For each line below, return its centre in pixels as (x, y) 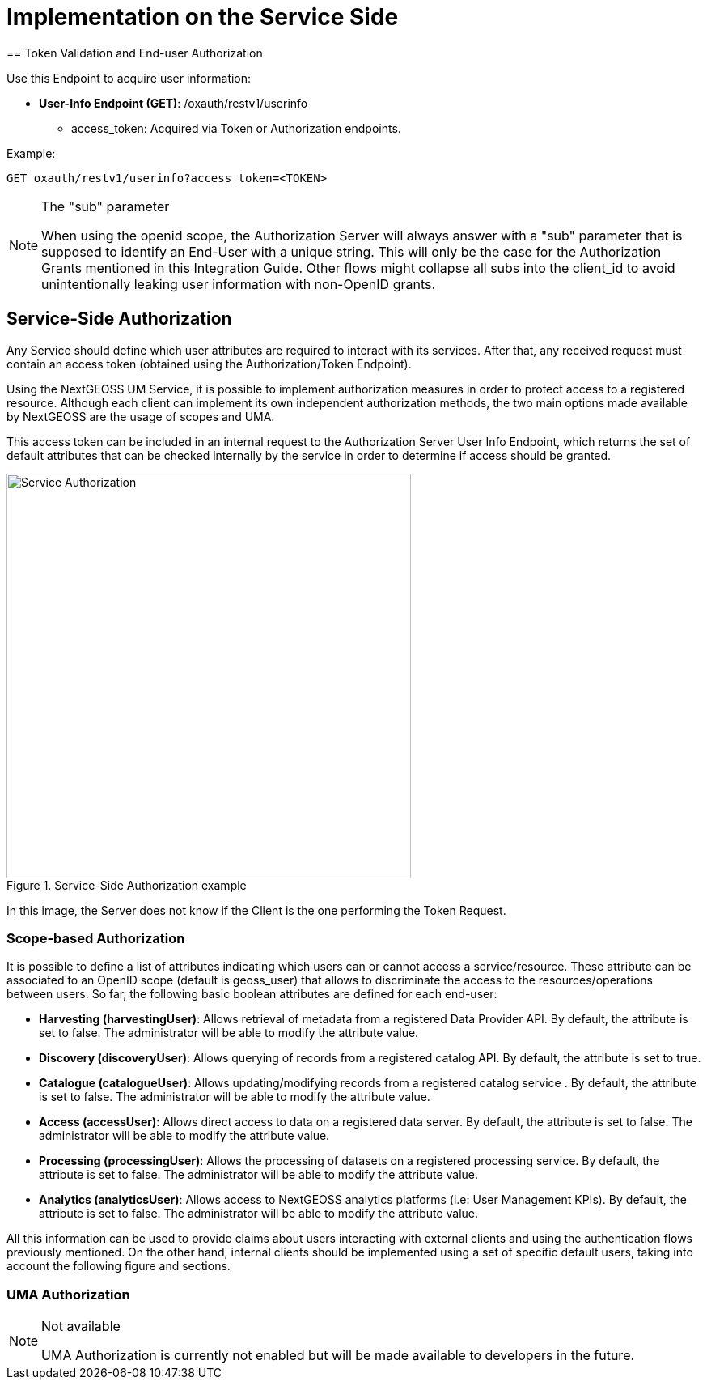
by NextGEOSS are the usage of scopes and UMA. (141, 416)
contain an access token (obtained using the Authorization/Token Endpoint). (209, 364)
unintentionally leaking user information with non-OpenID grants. (239, 284)
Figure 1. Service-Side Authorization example (127, 885)
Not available (81, 1326)
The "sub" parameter (106, 206)
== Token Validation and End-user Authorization (135, 53)
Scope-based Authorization (96, 938)
